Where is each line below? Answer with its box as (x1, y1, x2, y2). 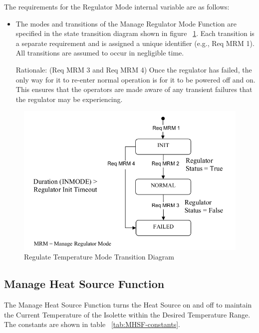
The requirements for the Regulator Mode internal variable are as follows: (4, 1, 230, 11)
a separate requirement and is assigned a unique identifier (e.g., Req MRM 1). (15, 37, 255, 48)
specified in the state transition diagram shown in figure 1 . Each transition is (15, 28, 255, 38)
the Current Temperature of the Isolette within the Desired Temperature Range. (4, 309, 251, 319)
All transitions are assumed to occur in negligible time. (15, 47, 184, 58)
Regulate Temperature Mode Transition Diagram (24, 251, 174, 262)
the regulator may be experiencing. (15, 93, 123, 104)
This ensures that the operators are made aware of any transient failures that (15, 84, 253, 94)
